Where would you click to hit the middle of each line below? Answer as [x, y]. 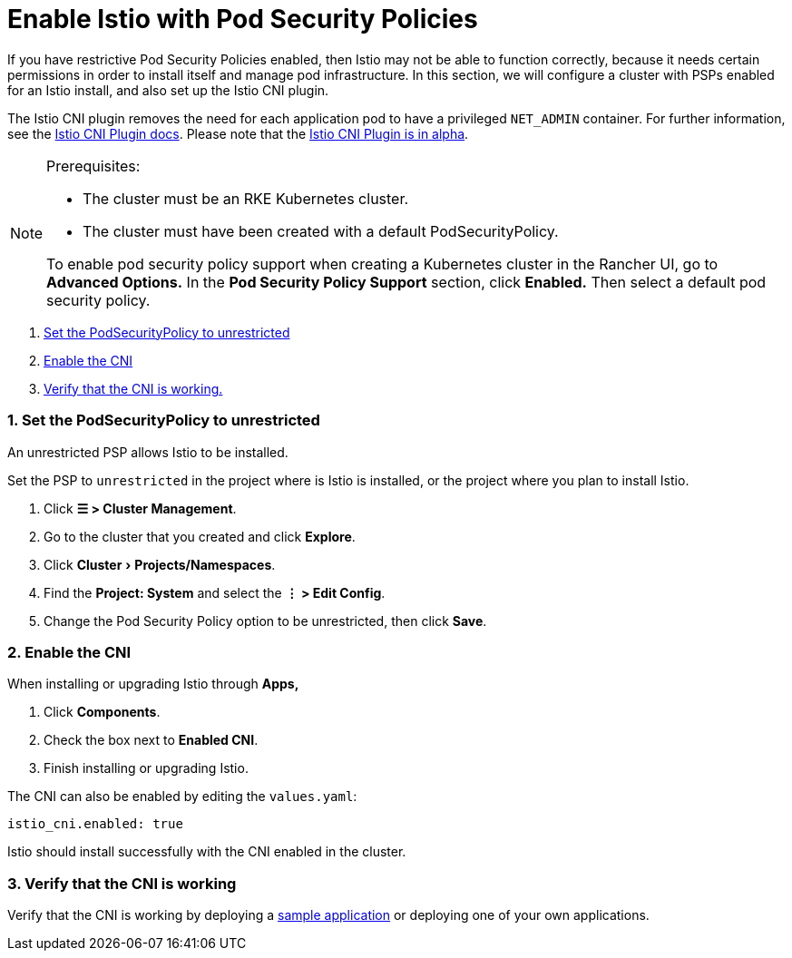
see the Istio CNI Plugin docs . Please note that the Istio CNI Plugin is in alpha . [238, 133]
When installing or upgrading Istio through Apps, [153, 684]
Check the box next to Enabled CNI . [151, 740]
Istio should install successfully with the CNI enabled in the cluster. [207, 852]
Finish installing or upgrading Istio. [146, 768]
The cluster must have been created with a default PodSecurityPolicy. [321, 231]
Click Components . [102, 712]
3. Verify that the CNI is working [122, 883]
